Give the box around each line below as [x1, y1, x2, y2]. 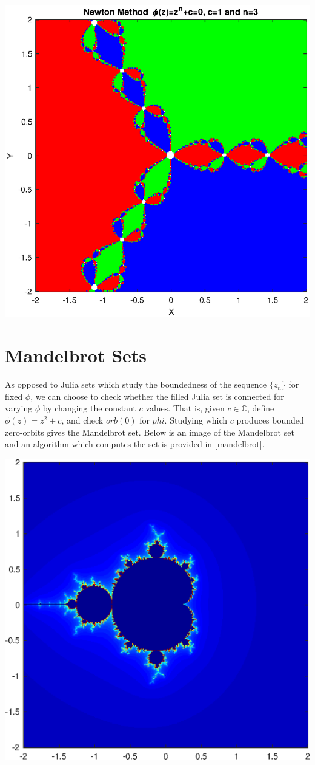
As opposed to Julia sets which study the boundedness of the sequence [5, 378, 267, 391]
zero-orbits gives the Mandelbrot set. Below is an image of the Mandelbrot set [5, 425, 294, 438]
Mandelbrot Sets [5, 343, 147, 368]
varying [5, 402, 33, 414]
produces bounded [236, 414, 304, 427]
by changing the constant [42, 402, 136, 414]
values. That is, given [145, 402, 225, 414]
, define [247, 402, 274, 414]
